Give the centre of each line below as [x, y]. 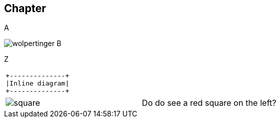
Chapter [25, 8]
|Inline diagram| [38, 84]
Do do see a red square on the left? [209, 103]
